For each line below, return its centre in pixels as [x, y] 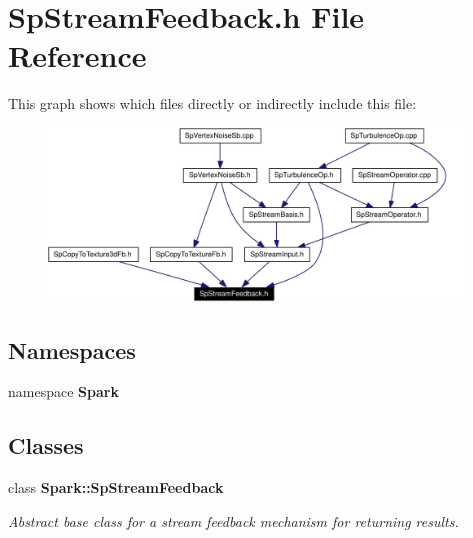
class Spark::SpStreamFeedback [116, 487]
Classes [46, 445]
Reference [77, 55]
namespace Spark [63, 391]
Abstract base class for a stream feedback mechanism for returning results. [233, 520]
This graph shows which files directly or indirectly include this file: [212, 103]
